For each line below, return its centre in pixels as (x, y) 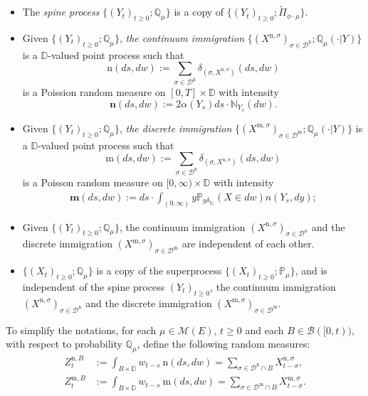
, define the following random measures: (224, 344)
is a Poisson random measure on (93, 182)
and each (264, 330)
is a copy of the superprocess (159, 271)
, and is (311, 271)
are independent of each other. (248, 244)
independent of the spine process (94, 286)
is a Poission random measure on (94, 92)
